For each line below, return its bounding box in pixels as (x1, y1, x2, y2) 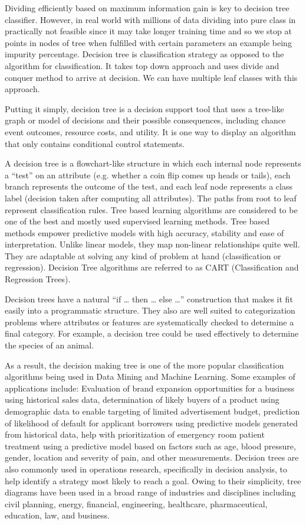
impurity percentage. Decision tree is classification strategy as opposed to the (5, 48, 284, 60)
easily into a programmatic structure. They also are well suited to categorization (5, 304, 295, 317)
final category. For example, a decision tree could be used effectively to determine (5, 327, 299, 340)
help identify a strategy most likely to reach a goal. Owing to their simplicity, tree (5, 474, 301, 487)
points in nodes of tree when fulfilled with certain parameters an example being (5, 36, 292, 48)
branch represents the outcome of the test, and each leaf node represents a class (5, 180, 292, 193)
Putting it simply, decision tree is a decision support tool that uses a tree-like (5, 102, 284, 115)
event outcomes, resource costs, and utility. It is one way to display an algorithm (5, 125, 296, 138)
